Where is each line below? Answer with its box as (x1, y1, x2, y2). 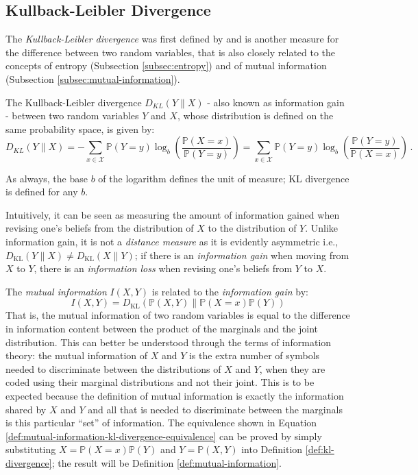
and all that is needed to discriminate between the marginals (88, 402, 343, 416)
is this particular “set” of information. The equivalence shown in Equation (5, 415, 317, 430)
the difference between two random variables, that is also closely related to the (5, 45, 336, 59)
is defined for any (5, 184, 78, 199)
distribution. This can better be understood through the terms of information (5, 334, 332, 349)
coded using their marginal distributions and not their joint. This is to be (5, 375, 315, 389)
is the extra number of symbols (188, 348, 320, 363)
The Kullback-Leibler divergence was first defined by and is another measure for (5, 32, 339, 46)
